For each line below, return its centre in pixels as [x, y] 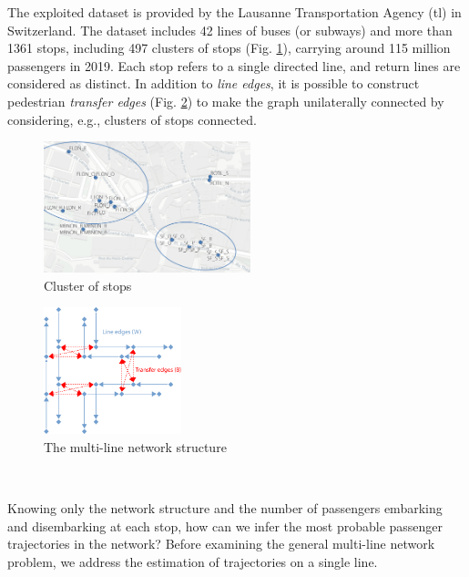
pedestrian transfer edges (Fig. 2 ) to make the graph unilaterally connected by [226, 101]
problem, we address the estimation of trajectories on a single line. [193, 561]
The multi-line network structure [135, 446]
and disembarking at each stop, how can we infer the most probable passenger [225, 525]
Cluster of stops [88, 285]
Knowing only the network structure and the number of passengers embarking [225, 508]
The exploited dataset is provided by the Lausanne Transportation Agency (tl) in [234, 12]
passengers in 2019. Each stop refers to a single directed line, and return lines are [234, 65]
